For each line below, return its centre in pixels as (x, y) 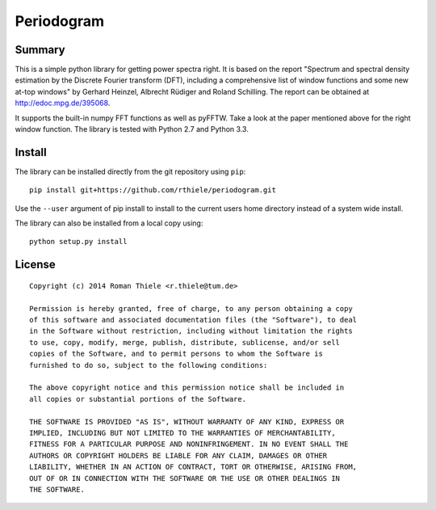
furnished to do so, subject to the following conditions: (149, 365)
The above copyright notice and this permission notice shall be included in (187, 388)
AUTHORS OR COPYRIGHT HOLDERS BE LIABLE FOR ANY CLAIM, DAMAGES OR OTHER (178, 455)
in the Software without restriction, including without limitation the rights (191, 331)
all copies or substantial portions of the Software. (138, 399)
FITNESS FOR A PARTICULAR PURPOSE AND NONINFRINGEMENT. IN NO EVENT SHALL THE (189, 444)
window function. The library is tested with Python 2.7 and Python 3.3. (132, 129)
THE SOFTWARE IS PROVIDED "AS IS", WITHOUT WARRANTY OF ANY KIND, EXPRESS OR (187, 421)
